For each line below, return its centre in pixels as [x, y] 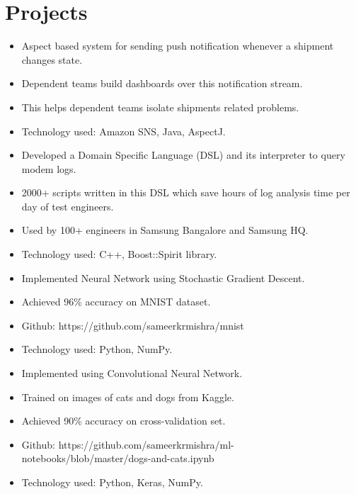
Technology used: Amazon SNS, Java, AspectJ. [124, 131]
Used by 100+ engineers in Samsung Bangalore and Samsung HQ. [165, 230]
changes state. [52, 59]
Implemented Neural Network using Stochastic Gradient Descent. [163, 277]
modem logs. [49, 168]
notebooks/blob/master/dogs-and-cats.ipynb [118, 458]
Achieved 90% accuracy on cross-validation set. [124, 421]
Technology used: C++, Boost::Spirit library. [119, 254]
